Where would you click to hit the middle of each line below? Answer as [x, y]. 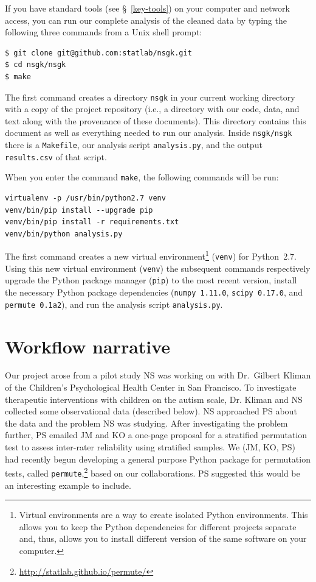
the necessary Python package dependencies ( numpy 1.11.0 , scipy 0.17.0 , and [154, 292]
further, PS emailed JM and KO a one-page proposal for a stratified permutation [156, 435]
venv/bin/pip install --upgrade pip [79, 210]
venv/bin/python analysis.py [64, 234]
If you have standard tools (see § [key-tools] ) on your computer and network [147, 8]
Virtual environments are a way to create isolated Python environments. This [163, 515]
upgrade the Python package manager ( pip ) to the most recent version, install [151, 280]
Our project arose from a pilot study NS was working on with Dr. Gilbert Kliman [158, 375]
